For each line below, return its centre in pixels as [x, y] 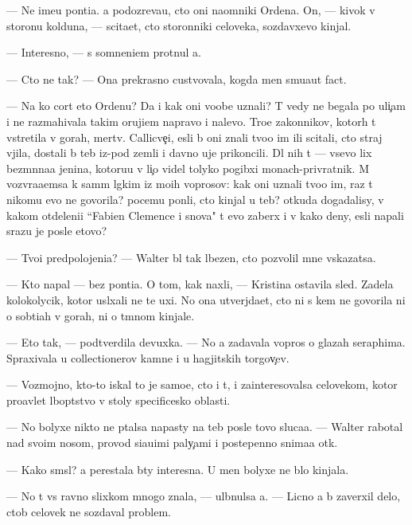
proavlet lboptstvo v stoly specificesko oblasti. [119, 400]
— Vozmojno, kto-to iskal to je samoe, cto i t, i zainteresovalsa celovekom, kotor [202, 384]
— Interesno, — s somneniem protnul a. [104, 52]
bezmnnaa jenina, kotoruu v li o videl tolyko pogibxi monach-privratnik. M [188, 168]
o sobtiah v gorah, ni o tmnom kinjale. [101, 315]
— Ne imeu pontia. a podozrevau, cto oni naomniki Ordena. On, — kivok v [191, 10]
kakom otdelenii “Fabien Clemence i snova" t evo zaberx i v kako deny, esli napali [205, 215]
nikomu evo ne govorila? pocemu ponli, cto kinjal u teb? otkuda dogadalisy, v [195, 199]
